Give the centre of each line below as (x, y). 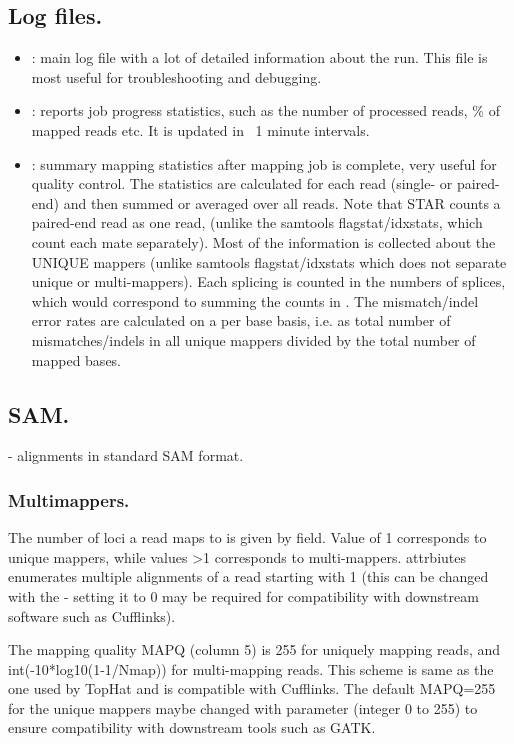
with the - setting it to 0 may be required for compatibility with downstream (243, 595)
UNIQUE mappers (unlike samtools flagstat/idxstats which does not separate (269, 261)
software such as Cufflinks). (92, 615)
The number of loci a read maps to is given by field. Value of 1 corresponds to (247, 537)
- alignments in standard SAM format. (126, 455)
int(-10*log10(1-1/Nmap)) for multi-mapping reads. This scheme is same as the (251, 668)
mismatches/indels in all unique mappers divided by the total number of (253, 339)
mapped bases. (76, 359)
